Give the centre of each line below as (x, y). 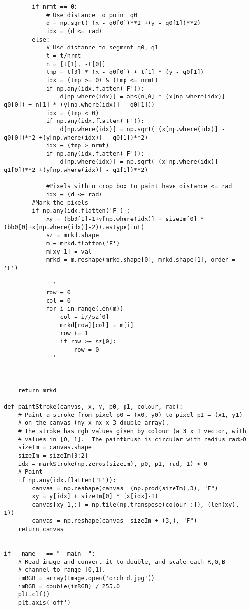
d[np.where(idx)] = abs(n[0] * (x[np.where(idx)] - (146, 97)
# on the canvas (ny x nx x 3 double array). (93, 423)
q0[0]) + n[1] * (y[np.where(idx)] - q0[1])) (79, 105)
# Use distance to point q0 (92, 15)
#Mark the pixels (60, 203)
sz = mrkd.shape (72, 235)
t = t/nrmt (63, 56)
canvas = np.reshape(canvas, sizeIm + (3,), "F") (114, 521)
